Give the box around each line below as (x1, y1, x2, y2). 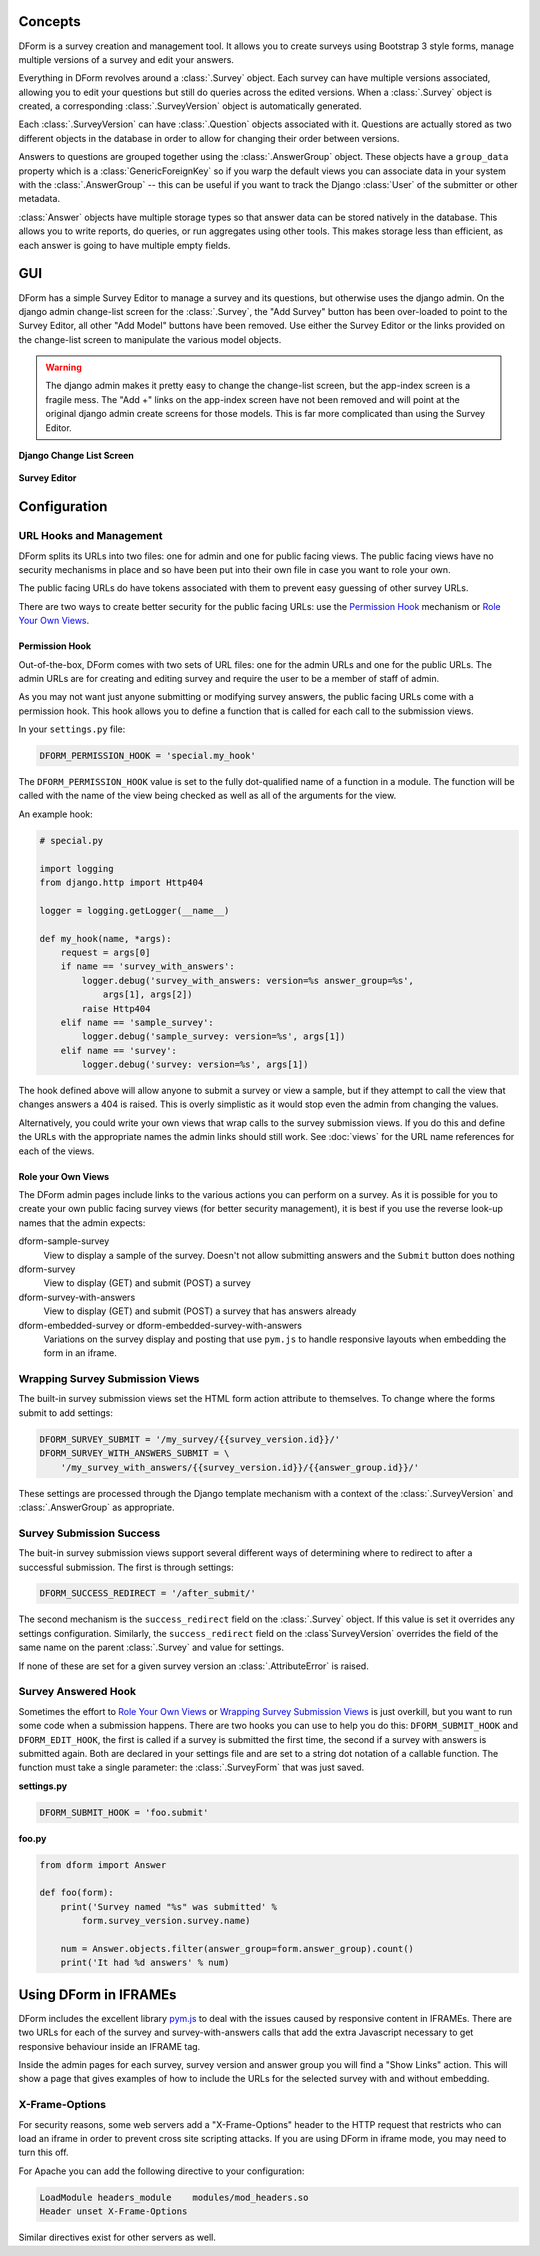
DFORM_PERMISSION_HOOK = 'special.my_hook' (39, 750, 257, 762)
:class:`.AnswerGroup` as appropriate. (18, 1501, 175, 1513)
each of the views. (18, 1145, 95, 1157)
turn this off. (18, 2146, 69, 2159)
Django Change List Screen (18, 450, 135, 462)
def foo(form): (39, 1887, 114, 1899)
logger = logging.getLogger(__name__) (39, 905, 230, 916)
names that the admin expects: (18, 1216, 146, 1229)
